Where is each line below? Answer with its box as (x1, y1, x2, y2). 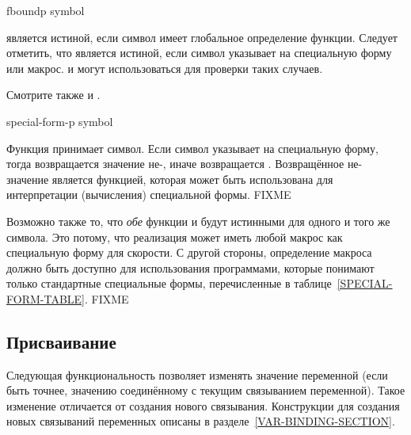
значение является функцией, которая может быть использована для (6, 170, 333, 187)
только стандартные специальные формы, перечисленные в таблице (6, 275, 332, 292)
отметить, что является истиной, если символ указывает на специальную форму (6, 44, 392, 61)
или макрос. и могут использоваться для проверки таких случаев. (6, 59, 323, 76)
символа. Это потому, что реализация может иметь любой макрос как (6, 228, 343, 245)
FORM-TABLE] (6, 290, 85, 307)
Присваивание (6, 329, 116, 353)
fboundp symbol (6, 2, 85, 18)
